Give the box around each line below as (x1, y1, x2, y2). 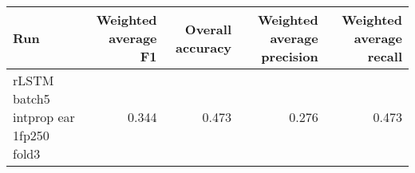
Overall (184, 19, 232, 38)
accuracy (176, 37, 232, 57)
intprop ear (13, 108, 75, 126)
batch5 (13, 89, 50, 108)
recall (367, 47, 402, 65)
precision (261, 47, 318, 65)
